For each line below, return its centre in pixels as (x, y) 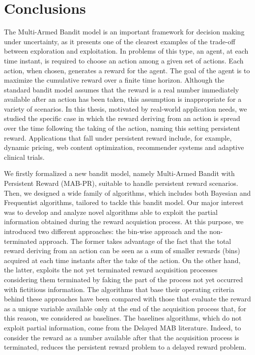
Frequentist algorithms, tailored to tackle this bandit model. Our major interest (124, 202)
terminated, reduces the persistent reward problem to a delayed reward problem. (125, 347)
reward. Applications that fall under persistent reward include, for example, (118, 137)
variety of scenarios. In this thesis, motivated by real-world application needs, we (126, 108)
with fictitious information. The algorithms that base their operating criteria (119, 289)
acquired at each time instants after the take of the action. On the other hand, (122, 260)
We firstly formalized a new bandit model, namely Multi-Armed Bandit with (119, 173)
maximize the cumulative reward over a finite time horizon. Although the (114, 80)
